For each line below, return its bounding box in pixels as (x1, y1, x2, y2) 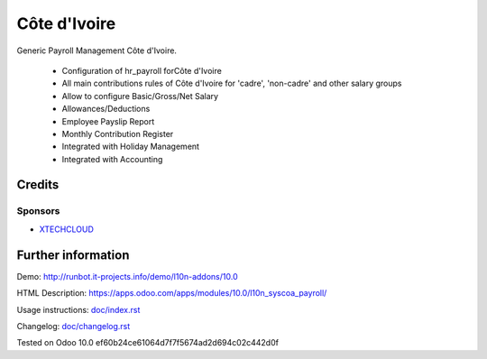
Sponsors (16, 205, 60, 217)
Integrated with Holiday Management (61, 141, 200, 152)
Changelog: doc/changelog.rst (16, 320, 131, 331)
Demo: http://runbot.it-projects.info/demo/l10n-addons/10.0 (16, 271, 238, 281)
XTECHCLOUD (39, 224, 95, 235)
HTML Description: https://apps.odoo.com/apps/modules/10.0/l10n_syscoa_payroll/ (16, 288, 327, 299)
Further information (16, 247, 130, 262)
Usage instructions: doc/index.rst (16, 304, 141, 315)
